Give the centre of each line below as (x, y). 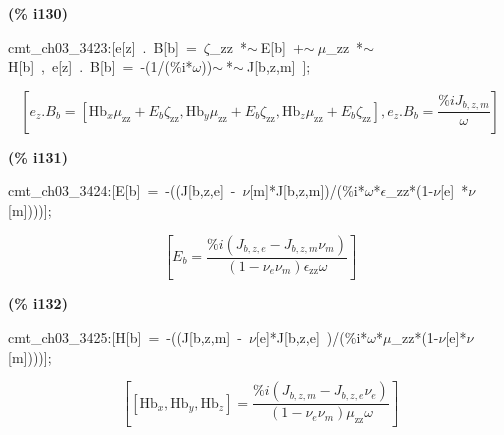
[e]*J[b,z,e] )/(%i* (311, 337)
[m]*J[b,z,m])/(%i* (307, 190)
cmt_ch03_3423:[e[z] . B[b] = (102, 46)
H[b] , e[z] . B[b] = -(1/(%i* (100, 66)
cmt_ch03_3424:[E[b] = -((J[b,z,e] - (122, 190)
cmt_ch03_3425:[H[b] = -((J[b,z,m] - (125, 337)
